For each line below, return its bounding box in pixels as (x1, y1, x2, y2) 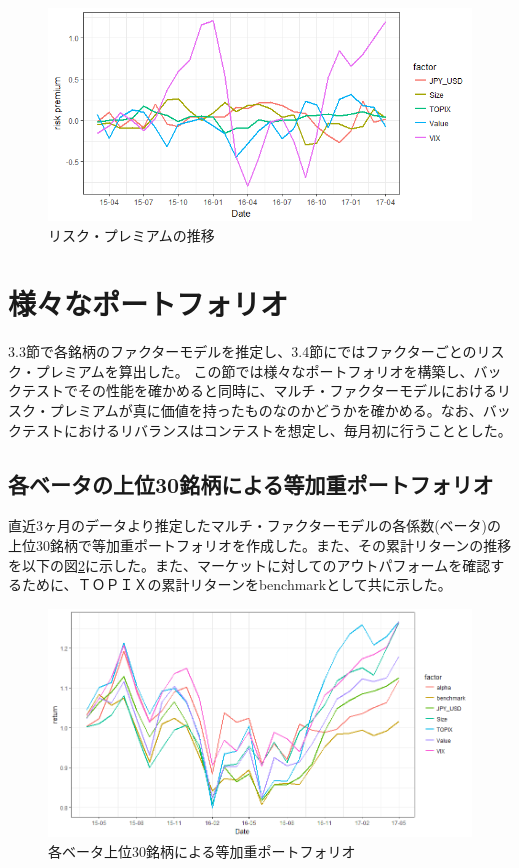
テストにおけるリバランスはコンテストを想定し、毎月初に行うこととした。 (21, 419, 512, 440)
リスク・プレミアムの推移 (48, 224, 215, 245)
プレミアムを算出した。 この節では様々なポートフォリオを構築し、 (35, 360, 474, 381)
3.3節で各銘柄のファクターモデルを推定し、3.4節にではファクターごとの (8, 341, 477, 362)
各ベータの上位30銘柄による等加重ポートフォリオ (8, 468, 494, 499)
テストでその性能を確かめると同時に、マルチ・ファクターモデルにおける (21, 380, 498, 401)
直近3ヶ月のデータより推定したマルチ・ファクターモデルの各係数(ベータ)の (8, 515, 502, 536)
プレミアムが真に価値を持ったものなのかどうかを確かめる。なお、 (49, 400, 483, 421)
